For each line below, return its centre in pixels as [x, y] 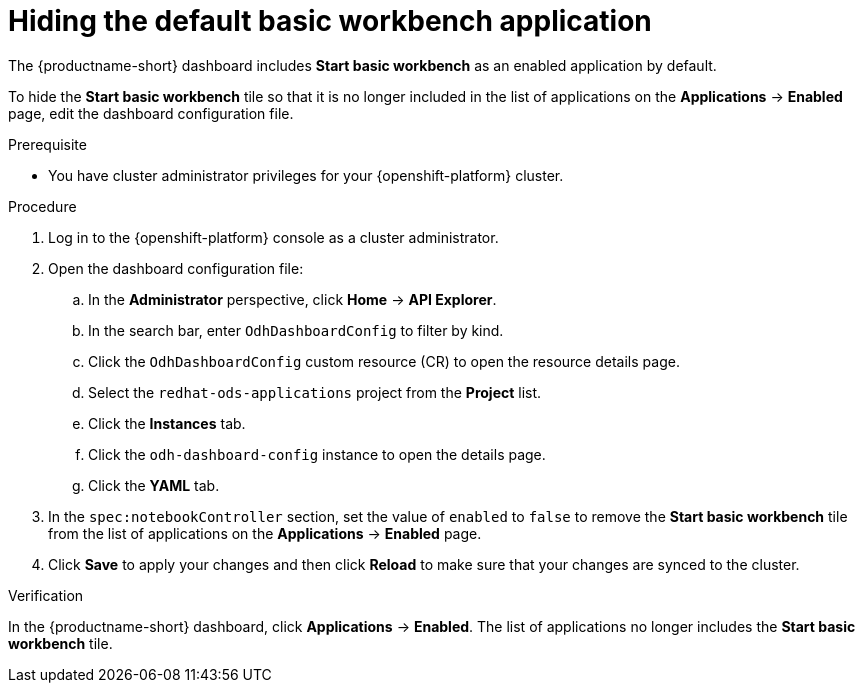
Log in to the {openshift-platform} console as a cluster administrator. [273, 237]
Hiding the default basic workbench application [330, 21]
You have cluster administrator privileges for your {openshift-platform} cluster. [306, 175]
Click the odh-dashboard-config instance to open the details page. [317, 454]
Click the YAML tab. [154, 485]
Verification [46, 595]
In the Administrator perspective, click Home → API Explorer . [292, 299]
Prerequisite [47, 144]
